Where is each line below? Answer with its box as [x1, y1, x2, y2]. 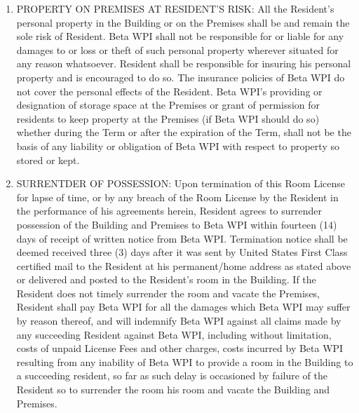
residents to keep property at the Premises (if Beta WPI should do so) [16, 111, 320, 126]
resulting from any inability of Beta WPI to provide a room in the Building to [16, 354, 353, 369]
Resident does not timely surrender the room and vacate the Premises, [16, 285, 320, 300]
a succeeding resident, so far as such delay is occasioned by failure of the [16, 368, 327, 383]
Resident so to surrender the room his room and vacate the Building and [16, 382, 330, 397]
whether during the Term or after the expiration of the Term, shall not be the [16, 125, 351, 140]
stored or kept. [16, 152, 80, 167]
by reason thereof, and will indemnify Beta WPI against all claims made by [16, 313, 341, 328]
